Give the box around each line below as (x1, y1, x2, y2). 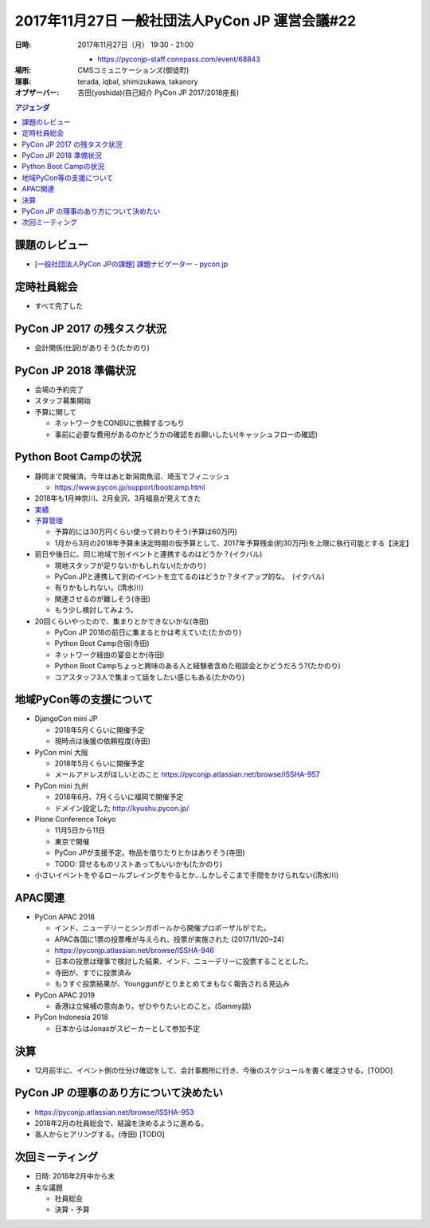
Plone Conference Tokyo (34, 814, 116, 824)
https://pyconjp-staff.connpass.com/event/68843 (97, 54, 260, 64)
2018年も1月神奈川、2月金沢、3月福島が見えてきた (34, 494, 201, 503)
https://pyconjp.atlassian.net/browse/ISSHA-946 (54, 945, 215, 954)
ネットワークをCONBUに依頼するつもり (54, 419, 185, 428)
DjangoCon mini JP (34, 714, 98, 723)
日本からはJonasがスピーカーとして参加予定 (54, 1023, 201, 1033)
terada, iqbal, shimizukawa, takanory (77, 77, 198, 86)
